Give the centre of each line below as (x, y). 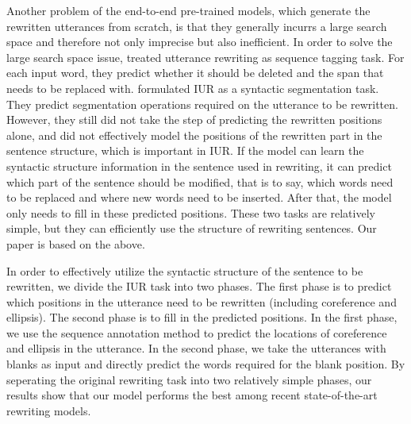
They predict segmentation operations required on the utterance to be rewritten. (202, 104)
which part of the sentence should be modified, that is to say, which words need (200, 181)
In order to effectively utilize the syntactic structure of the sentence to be (185, 270)
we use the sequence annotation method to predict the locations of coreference (197, 332)
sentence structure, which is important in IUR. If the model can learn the (185, 150)
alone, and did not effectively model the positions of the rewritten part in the (194, 135)
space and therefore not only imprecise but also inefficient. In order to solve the (200, 42)
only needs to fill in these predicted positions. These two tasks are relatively (191, 212)
